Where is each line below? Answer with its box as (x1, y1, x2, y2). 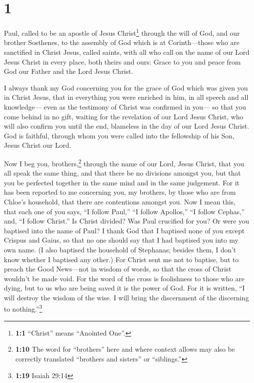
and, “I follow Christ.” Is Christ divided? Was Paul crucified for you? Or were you (4, 216, 250, 226)
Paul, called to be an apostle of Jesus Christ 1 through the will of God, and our (4, 26, 240, 38)
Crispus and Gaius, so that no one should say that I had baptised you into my (4, 235, 238, 245)
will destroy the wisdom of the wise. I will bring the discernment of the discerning (4, 292, 249, 302)
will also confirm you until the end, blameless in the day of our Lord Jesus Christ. (4, 121, 249, 131)
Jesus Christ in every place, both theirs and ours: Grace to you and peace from (4, 56, 241, 67)
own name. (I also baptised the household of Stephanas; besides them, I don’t (4, 244, 236, 254)
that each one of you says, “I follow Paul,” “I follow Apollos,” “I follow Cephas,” (4, 206, 245, 216)
